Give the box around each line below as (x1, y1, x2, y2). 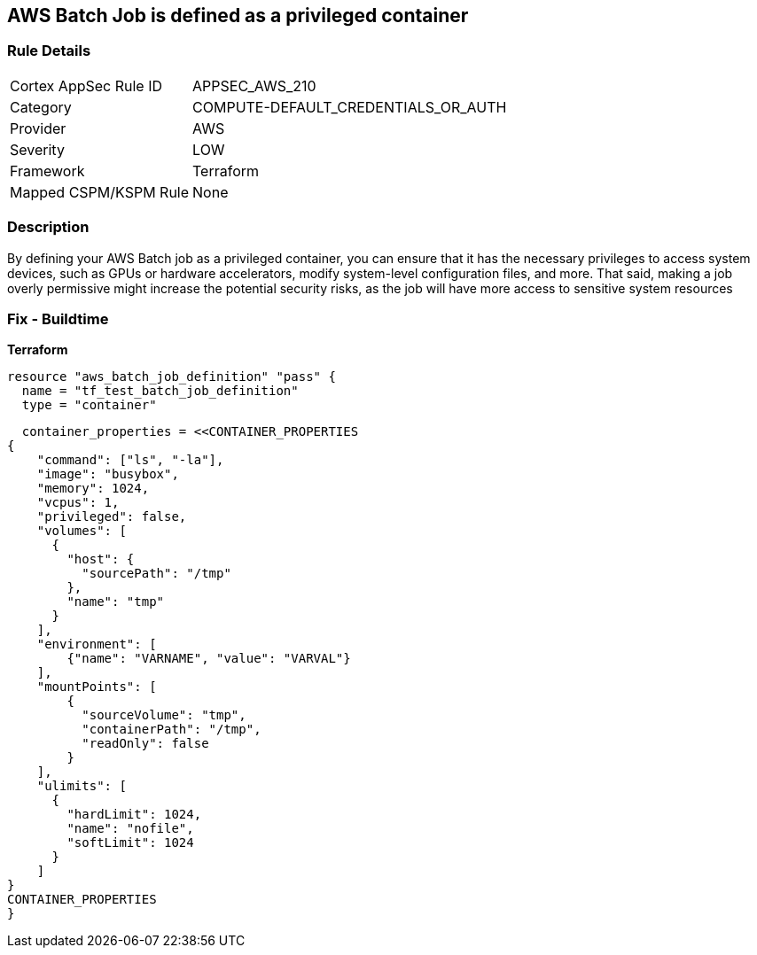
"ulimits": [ (36, 779, 127, 794)
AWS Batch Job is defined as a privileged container (7, 4, 469, 27)
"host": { (66, 552, 135, 567)
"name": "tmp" (66, 594, 165, 609)
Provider (10, 119, 66, 137)
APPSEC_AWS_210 (192, 76, 316, 95)
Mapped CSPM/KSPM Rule (10, 182, 190, 201)
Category (10, 97, 72, 116)
